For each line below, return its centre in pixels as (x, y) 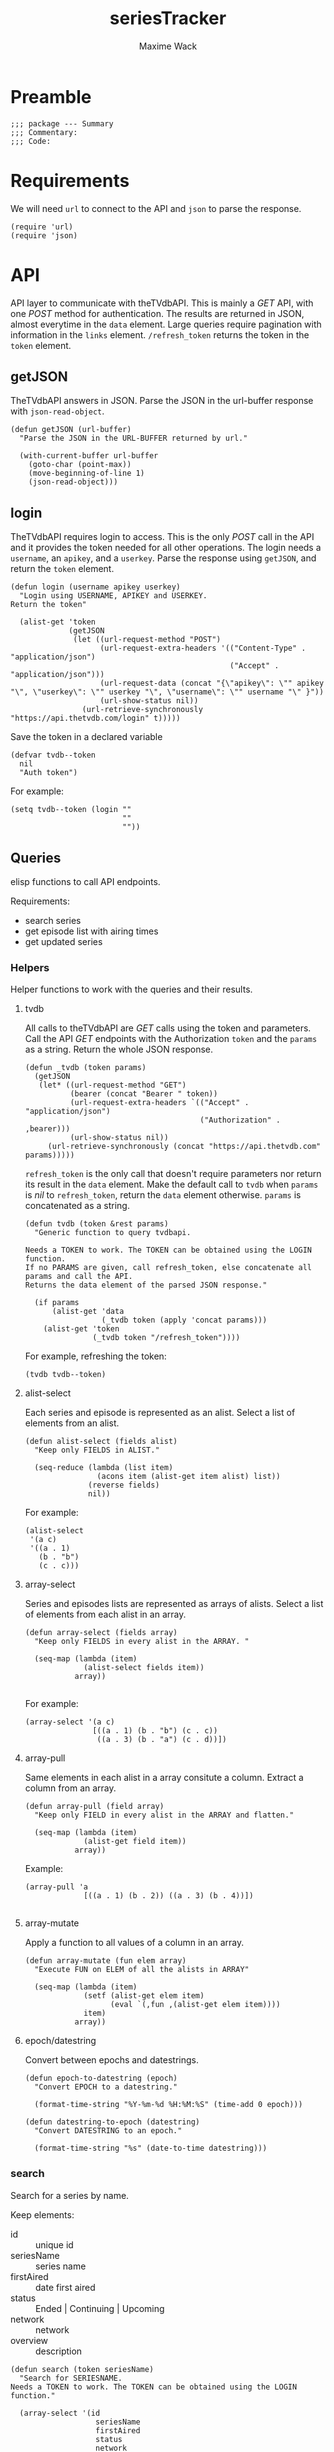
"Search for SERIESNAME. (71, 2378)
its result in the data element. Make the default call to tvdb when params (171, 1184)
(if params (57, 1303)
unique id (54, 2244)
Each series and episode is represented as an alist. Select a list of (160, 1413)
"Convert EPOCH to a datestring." (106, 2087)
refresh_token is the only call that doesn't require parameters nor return (173, 1174)
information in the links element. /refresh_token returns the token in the (160, 334)
